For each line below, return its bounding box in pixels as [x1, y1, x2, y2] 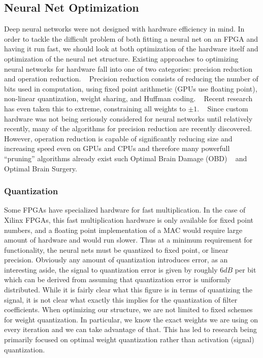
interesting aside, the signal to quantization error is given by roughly [4, 264, 218, 275]
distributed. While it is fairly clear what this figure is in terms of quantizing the [4, 284, 253, 295]
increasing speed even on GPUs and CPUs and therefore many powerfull [4, 143, 230, 154]
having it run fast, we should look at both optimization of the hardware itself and [4, 43, 258, 54]
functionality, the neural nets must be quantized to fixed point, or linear [4, 244, 228, 255]
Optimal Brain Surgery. [4, 163, 77, 173]
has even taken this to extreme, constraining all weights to [4, 103, 186, 113]
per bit [235, 264, 256, 275]
